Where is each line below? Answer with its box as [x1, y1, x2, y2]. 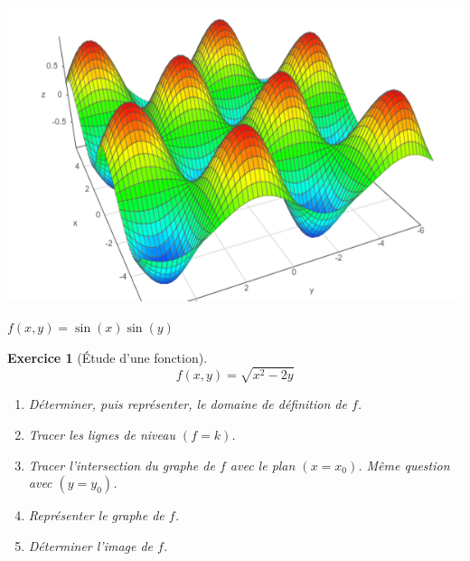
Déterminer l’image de [28, 536, 154, 555]
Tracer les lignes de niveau [28, 424, 175, 443]
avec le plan [230, 455, 296, 474]
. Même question [358, 455, 450, 474]
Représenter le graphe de [28, 506, 164, 525]
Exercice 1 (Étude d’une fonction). [7, 347, 208, 366]
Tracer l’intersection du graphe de [28, 455, 215, 474]
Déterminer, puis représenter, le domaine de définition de [28, 395, 347, 414]
